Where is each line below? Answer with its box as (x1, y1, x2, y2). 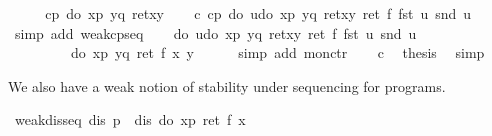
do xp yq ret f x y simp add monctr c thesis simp (70, 42, 485, 63)
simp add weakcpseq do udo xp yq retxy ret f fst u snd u (14, 22, 417, 43)
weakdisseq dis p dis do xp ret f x (14, 109, 246, 130)
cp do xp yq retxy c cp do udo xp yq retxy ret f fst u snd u (45, 3, 472, 23)
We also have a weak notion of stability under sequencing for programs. (8, 75, 446, 96)
